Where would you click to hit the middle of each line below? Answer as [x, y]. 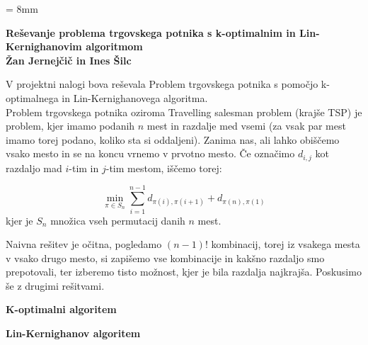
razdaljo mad [34, 168]
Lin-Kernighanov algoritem [73, 333]
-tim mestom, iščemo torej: [164, 168]
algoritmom [114, 46]
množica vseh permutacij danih [118, 220]
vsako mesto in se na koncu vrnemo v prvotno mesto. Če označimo [150, 153]
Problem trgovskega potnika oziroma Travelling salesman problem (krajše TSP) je [184, 112]
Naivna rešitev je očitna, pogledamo [84, 244]
